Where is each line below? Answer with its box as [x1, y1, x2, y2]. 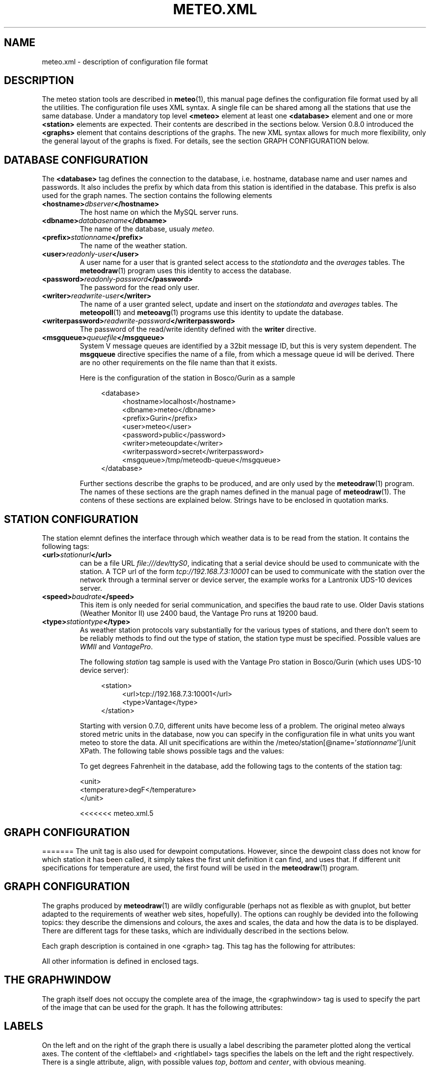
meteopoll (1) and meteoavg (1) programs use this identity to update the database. [80, 308, 344, 317]
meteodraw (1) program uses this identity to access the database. [80, 266, 292, 275]
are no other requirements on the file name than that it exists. [80, 358, 277, 367]
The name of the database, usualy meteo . [80, 225, 215, 233]
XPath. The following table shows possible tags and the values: [80, 747, 284, 755]
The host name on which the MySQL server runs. [80, 208, 239, 217]
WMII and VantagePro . [80, 642, 153, 651]
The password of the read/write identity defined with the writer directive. [80, 325, 317, 334]
